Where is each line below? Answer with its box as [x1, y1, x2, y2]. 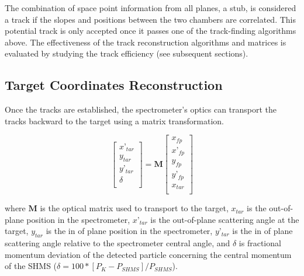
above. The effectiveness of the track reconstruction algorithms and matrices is [5, 36, 286, 48]
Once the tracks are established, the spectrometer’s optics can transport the [5, 103, 277, 116]
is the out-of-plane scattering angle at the [150, 213, 299, 225]
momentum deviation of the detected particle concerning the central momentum [5, 248, 292, 260]
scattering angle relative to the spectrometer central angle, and [5, 237, 230, 249]
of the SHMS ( [5, 260, 57, 272]
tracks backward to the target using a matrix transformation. [5, 114, 224, 127]
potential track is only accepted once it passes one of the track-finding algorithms [5, 25, 296, 37]
